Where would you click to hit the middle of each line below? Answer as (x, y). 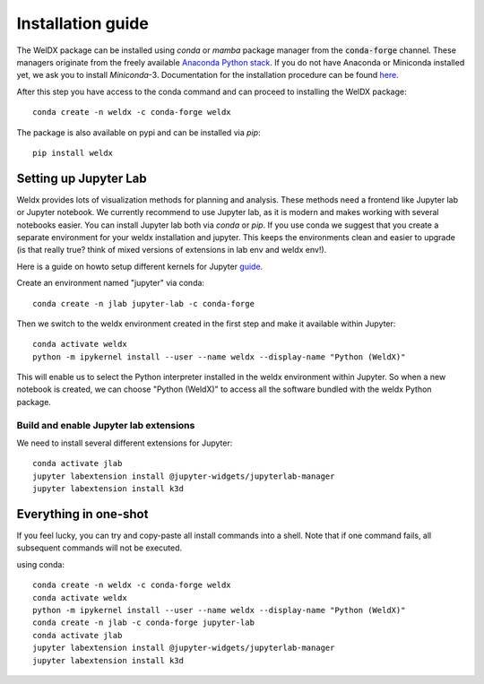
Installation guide (83, 23)
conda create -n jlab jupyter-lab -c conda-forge (144, 303)
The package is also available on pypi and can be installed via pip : (138, 132)
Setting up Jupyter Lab (82, 178)
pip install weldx (73, 153)
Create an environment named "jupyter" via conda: (111, 283)
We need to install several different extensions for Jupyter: (125, 443)
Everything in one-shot (82, 514)
